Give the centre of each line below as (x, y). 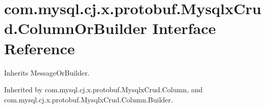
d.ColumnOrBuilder (76, 28)
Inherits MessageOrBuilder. (47, 72)
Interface (184, 28)
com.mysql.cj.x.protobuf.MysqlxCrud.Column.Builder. (89, 99)
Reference (40, 48)
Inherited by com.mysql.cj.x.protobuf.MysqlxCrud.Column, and (103, 89)
